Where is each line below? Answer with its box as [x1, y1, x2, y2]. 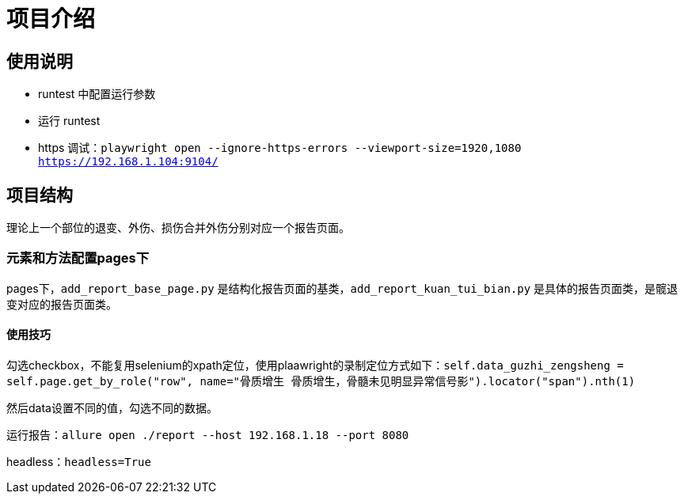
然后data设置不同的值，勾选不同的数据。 [6, 400, 218, 415]
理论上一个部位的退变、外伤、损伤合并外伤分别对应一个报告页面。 [6, 221, 350, 235]
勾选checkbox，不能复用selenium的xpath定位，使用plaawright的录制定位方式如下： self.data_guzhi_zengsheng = [6, 358, 624, 372]
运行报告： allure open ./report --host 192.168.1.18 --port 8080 [6, 427, 409, 441]
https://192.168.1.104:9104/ [38, 155, 218, 169]
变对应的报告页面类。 [6, 297, 117, 311]
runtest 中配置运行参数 [38, 87, 156, 101]
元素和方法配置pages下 [6, 250, 150, 267]
